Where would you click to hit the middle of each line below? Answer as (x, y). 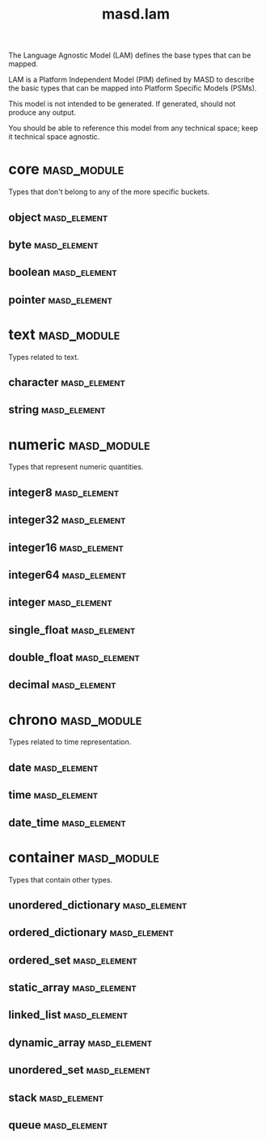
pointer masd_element (61, 300)
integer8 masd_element (64, 492)
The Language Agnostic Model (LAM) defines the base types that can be (130, 55)
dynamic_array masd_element (80, 1042)
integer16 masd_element (66, 547)
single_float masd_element (72, 630)
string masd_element (57, 410)
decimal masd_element (62, 685)
